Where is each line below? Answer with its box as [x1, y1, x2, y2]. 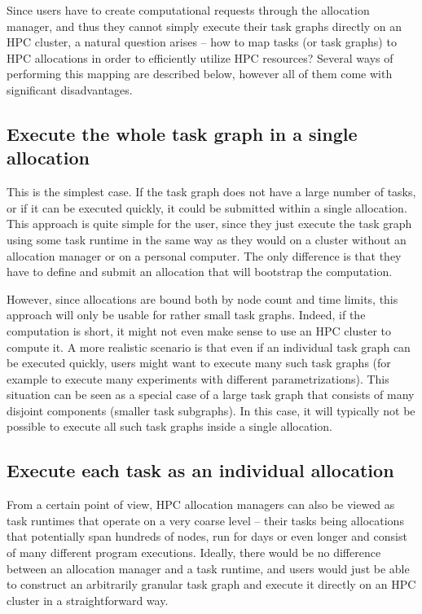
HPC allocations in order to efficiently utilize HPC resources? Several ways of [7, 49, 393, 66]
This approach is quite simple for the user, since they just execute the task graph [7, 215, 412, 232]
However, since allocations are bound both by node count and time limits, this [7, 290, 398, 307]
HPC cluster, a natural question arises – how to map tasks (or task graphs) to [7, 33, 397, 50]
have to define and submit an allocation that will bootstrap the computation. [7, 263, 393, 280]
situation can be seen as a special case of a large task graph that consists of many [7, 386, 415, 403]
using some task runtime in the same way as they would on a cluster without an [7, 230, 407, 248]
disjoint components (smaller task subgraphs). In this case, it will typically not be [7, 401, 415, 419]
